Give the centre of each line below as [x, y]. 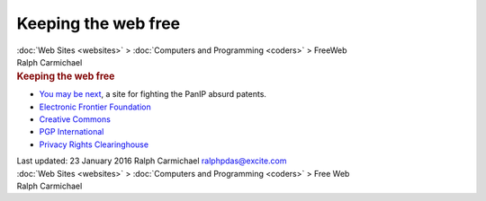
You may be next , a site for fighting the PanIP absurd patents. [153, 94]
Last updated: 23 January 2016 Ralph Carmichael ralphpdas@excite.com [152, 161]
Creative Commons [75, 119]
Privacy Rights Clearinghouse [94, 144]
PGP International [72, 132]
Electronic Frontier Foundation [95, 107]
